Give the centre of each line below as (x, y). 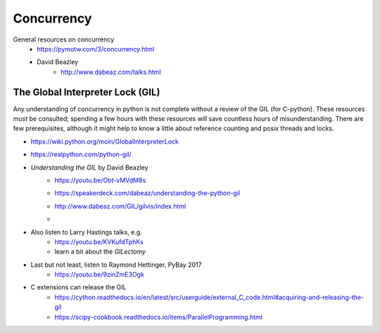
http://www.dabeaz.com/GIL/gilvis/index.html (120, 206)
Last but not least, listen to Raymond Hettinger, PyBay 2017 (116, 265)
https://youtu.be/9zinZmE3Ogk (99, 275)
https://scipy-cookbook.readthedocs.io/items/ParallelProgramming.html (159, 317)
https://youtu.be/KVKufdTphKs (99, 241)
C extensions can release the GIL (78, 287)
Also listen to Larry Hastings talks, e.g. (86, 232)
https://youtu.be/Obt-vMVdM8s (100, 180)
